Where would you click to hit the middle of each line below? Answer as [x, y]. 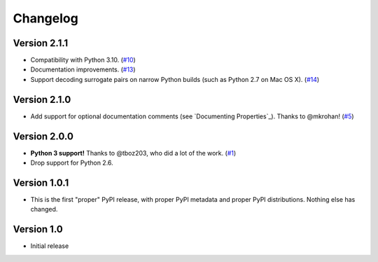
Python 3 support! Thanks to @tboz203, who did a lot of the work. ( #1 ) [133, 153]
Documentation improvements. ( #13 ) [83, 69]
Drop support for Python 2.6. [72, 163]
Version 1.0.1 [41, 182]
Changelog [45, 18]
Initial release [50, 246]
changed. [44, 209]
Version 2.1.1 [41, 43]
